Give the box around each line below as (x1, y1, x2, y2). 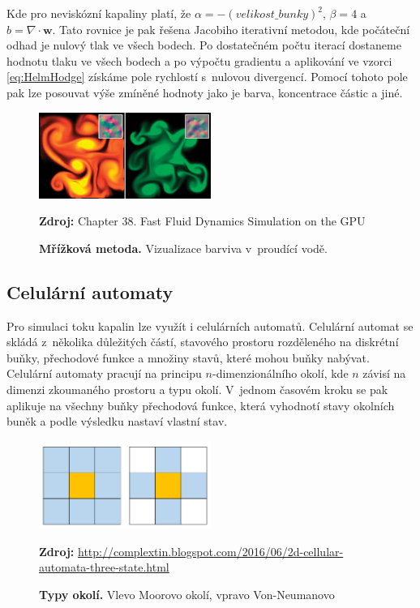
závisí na (362, 365, 406, 382)
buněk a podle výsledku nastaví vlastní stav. (6, 413, 228, 430)
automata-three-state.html (39, 559, 169, 576)
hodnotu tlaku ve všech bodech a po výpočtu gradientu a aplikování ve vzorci (6, 52, 392, 69)
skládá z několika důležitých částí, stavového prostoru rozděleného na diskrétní (6, 333, 399, 350)
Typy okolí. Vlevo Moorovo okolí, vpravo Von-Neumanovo (39, 585, 335, 602)
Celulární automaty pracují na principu (6, 365, 202, 382)
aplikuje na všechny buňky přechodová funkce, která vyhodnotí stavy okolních (6, 396, 395, 413)
